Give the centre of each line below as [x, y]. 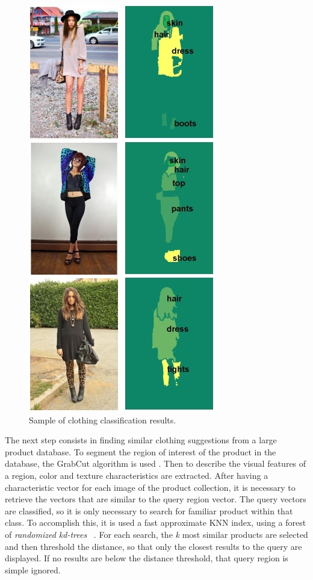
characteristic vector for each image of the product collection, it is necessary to [150, 487]
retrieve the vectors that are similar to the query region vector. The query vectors [156, 499]
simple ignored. [33, 569]
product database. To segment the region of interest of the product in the [141, 451]
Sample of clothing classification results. [103, 419]
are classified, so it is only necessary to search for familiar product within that [149, 510]
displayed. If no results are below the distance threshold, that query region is [147, 558]
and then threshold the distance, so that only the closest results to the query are [153, 546]
